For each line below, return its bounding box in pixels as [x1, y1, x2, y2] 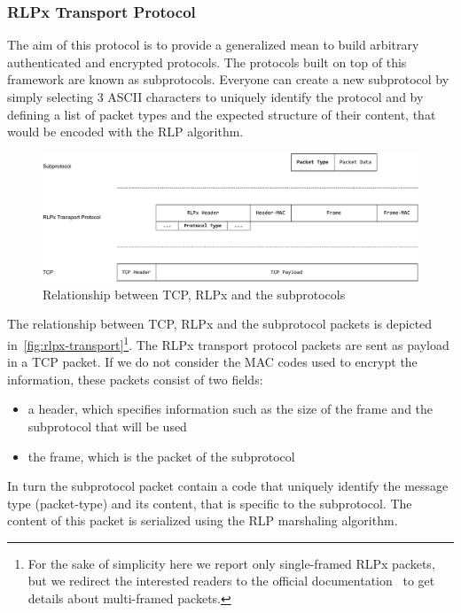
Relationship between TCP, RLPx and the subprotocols [43, 284, 346, 303]
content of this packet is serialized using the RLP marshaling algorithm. [7, 511, 398, 530]
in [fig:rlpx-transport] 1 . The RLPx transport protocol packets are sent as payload [7, 332, 449, 353]
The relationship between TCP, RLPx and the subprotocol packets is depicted [7, 314, 433, 333]
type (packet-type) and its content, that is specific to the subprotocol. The [7, 493, 412, 512]
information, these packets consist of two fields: [7, 369, 263, 388]
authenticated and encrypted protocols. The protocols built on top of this [7, 52, 407, 71]
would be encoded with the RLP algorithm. [7, 122, 244, 141]
